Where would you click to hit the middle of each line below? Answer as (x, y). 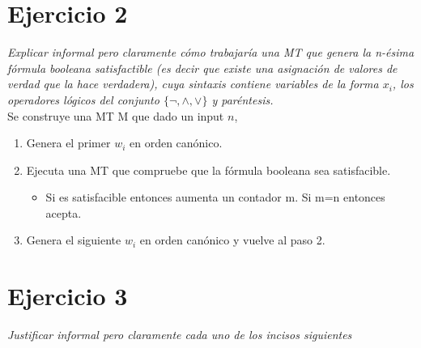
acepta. (64, 212)
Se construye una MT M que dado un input (116, 115)
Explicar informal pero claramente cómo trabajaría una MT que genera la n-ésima (211, 52)
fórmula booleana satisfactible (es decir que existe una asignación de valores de (202, 68)
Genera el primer (68, 143)
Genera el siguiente (74, 240)
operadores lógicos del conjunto (83, 99)
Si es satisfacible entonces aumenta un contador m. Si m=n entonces (215, 197)
